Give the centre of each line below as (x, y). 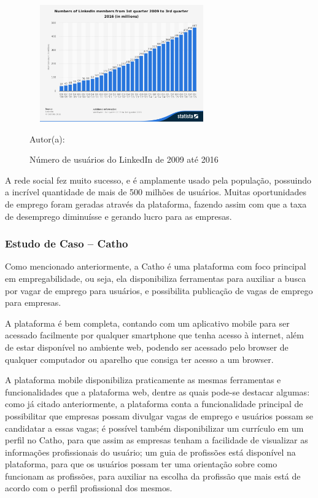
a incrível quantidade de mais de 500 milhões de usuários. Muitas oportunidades (156, 192)
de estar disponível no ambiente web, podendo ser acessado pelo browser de (147, 347)
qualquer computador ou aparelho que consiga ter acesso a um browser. (139, 359)
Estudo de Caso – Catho (67, 243)
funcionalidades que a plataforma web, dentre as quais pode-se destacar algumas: (157, 391)
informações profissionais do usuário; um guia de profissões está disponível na (150, 452)
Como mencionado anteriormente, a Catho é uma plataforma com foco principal (156, 266)
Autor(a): (47, 138)
